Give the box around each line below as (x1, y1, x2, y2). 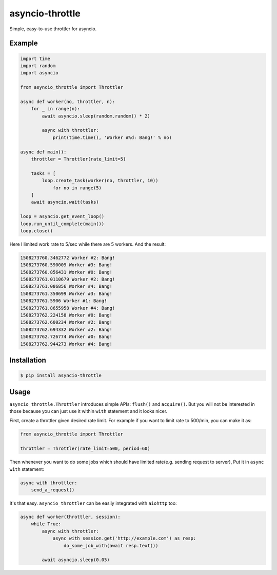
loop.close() (20, 228, 53, 233)
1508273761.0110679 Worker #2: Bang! (20, 276, 115, 282)
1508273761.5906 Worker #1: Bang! (20, 298, 107, 304)
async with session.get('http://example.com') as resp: (52, 536, 196, 541)
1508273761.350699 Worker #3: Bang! (20, 290, 113, 296)
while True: (31, 521, 62, 527)
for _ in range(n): (31, 106, 81, 112)
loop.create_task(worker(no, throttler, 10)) (42, 177, 159, 184)
